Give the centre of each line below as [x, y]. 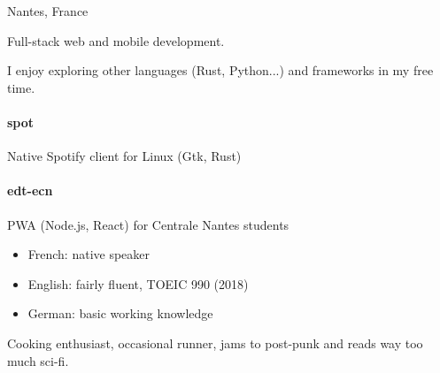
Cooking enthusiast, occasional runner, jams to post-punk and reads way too [215, 343]
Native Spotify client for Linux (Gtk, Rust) [124, 156]
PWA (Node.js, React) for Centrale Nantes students [148, 224]
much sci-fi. [38, 360]
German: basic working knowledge [120, 313]
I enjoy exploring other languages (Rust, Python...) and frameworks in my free [220, 70]
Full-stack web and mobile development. [116, 40]
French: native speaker [89, 254]
